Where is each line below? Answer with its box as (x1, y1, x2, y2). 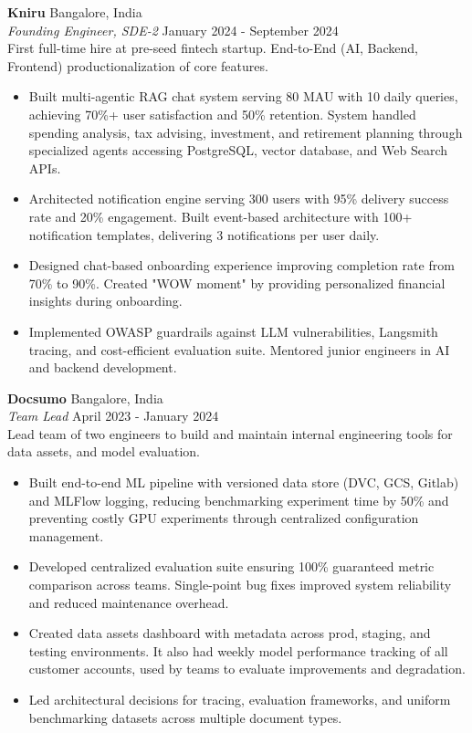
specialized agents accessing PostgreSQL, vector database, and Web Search (28, 141, 448, 160)
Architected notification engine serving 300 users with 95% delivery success (28, 189, 449, 208)
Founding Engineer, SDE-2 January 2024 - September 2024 (7, 20, 339, 39)
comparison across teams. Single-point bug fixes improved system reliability (28, 575, 452, 594)
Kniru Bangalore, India (7, 3, 142, 21)
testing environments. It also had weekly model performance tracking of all (28, 641, 448, 660)
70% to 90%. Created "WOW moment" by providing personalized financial (28, 273, 446, 292)
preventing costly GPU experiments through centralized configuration (28, 508, 419, 528)
